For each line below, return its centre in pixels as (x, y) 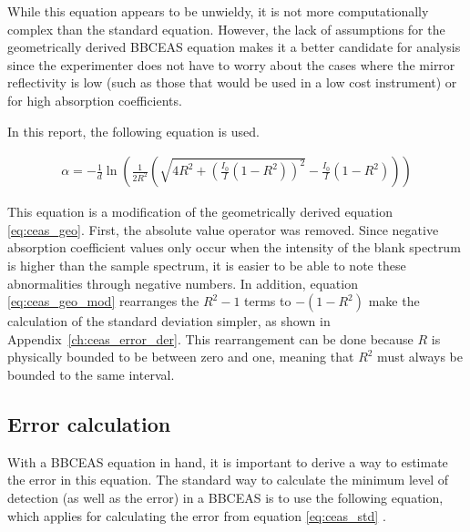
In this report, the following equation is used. (133, 131)
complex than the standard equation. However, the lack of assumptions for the (226, 29)
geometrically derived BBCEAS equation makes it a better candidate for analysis (234, 47)
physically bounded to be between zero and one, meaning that (181, 357)
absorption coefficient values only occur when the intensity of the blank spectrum (234, 247)
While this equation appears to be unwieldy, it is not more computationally (218, 11)
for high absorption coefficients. (95, 100)
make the (394, 301)
